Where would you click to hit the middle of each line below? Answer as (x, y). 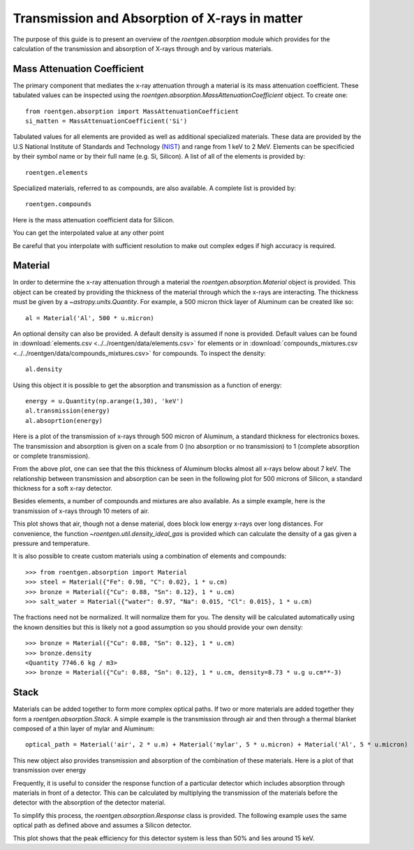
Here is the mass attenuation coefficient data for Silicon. (94, 219)
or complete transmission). (51, 456)
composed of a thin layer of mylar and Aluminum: (84, 729)
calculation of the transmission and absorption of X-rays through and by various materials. (143, 48)
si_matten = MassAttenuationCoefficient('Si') (106, 121)
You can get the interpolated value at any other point (88, 233)
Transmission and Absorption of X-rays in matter (158, 18)
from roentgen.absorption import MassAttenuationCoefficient (132, 111)
